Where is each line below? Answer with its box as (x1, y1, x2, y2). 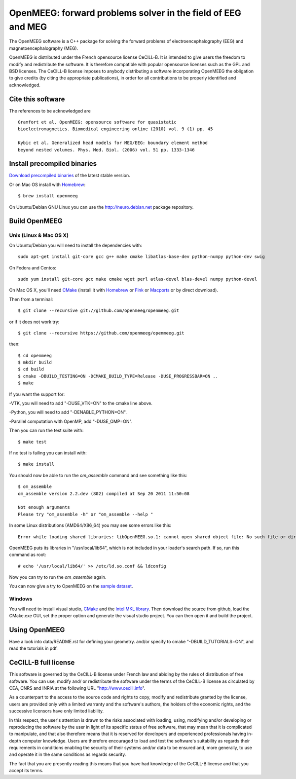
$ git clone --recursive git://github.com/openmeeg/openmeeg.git (18, 308, 180, 313)
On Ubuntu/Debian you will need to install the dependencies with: (9, 242, 143, 248)
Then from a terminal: (9, 296, 53, 302)
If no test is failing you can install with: (9, 449, 87, 456)
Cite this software (9, 95, 65, 103)
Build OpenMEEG (9, 217, 63, 225)
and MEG (9, 21, 47, 32)
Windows (9, 595, 33, 602)
